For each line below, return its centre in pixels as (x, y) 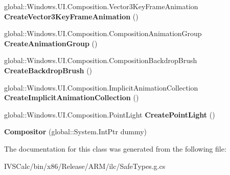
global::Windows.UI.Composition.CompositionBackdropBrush (101, 60)
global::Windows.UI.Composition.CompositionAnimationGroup (103, 33)
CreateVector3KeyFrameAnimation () (71, 16)
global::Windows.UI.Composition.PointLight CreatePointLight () (110, 114)
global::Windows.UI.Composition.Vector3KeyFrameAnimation (101, 6)
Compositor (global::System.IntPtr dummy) (76, 132)
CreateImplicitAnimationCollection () (72, 97)
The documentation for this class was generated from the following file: (115, 148)
